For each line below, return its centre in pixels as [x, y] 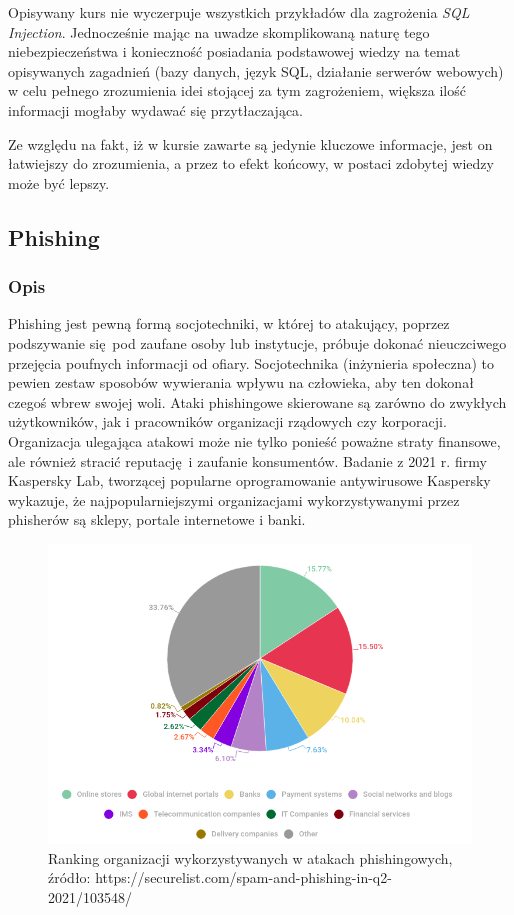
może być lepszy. [59, 182]
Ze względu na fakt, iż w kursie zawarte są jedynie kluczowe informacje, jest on [250, 143]
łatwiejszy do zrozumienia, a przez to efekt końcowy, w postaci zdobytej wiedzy [251, 163]
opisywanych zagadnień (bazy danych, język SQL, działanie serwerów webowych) [256, 70]
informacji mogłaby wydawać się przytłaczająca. [155, 109]
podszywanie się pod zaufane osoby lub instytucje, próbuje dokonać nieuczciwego [257, 342]
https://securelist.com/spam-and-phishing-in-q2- [243, 877]
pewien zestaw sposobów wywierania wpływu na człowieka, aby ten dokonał [241, 382]
